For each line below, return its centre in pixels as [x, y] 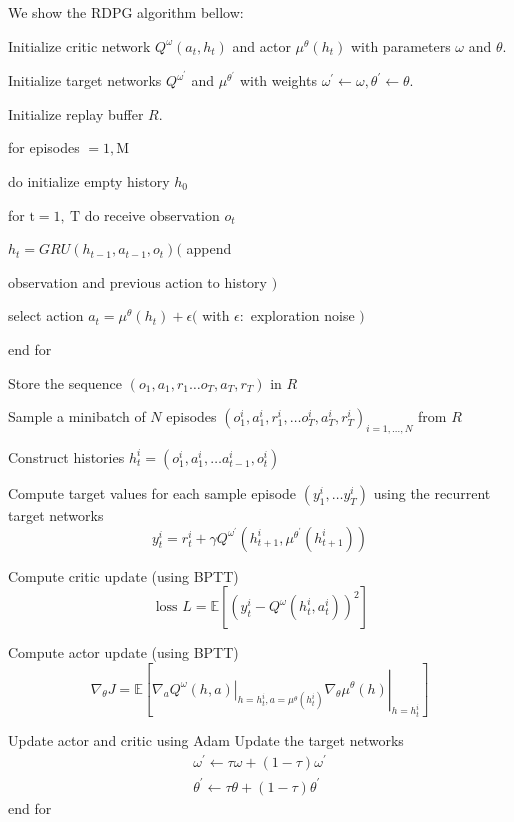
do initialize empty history [89, 181]
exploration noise [302, 315]
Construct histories [66, 456]
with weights [278, 80]
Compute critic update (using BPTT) [123, 575]
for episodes [44, 147]
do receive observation [152, 214]
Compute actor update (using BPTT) [123, 652]
